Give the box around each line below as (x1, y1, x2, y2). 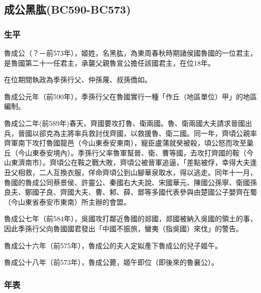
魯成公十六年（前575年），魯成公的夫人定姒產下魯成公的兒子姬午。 (4, 240, 222, 250)
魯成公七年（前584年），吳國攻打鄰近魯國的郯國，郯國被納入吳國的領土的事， (4, 213, 257, 224)
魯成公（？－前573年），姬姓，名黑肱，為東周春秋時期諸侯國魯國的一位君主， (4, 48, 257, 58)
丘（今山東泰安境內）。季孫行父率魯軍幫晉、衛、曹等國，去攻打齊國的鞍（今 (4, 147, 253, 158)
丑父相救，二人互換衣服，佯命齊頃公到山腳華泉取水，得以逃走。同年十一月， (4, 167, 257, 177)
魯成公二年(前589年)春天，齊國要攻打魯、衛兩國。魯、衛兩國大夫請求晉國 (4, 117, 245, 128)
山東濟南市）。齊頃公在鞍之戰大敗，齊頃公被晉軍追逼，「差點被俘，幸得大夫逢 (4, 157, 257, 168)
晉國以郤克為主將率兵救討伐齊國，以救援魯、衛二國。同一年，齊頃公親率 (18, 127, 257, 138)
